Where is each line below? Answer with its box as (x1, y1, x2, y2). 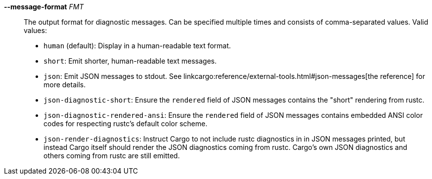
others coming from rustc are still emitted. (43, 151, 180, 160)
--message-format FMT (4, 2, 84, 11)
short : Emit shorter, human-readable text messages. (43, 57, 217, 65)
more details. (43, 80, 86, 89)
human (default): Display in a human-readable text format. (43, 41, 231, 50)
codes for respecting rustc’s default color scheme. (43, 119, 208, 128)
